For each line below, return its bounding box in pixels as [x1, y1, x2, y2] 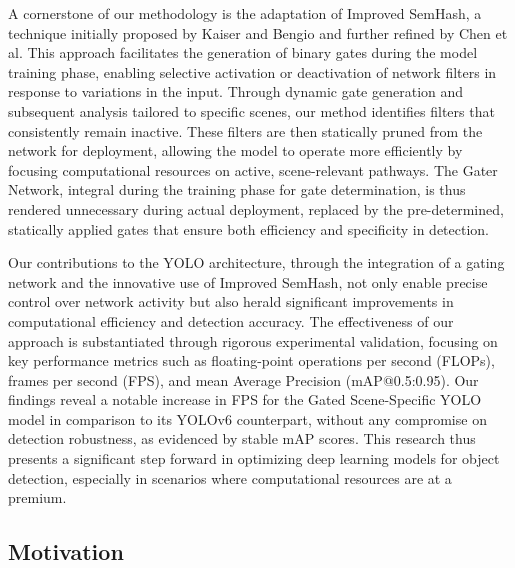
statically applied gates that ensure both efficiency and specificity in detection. [8, 218, 490, 239]
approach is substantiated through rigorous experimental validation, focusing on [8, 330, 498, 351]
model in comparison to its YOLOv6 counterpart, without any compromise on [8, 408, 487, 429]
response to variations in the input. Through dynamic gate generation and [8, 81, 464, 102]
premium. [8, 487, 67, 508]
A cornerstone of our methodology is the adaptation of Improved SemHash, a [8, 3, 482, 23]
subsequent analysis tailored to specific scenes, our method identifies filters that [8, 100, 495, 121]
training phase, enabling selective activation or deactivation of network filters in [8, 61, 497, 82]
